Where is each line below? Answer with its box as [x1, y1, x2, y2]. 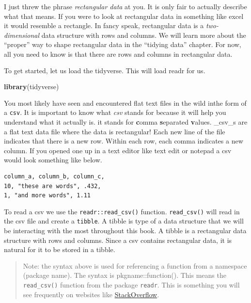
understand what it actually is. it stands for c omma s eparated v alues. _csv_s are [4, 117, 248, 127]
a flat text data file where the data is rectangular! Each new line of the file [4, 126, 225, 136]
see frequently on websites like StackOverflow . [23, 289, 159, 299]
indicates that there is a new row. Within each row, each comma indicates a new [4, 136, 243, 146]
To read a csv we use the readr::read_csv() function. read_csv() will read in [4, 206, 240, 216]
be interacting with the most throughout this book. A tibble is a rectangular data [4, 225, 247, 236]
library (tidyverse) [4, 81, 59, 92]
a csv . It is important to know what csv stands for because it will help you [4, 107, 226, 117]
